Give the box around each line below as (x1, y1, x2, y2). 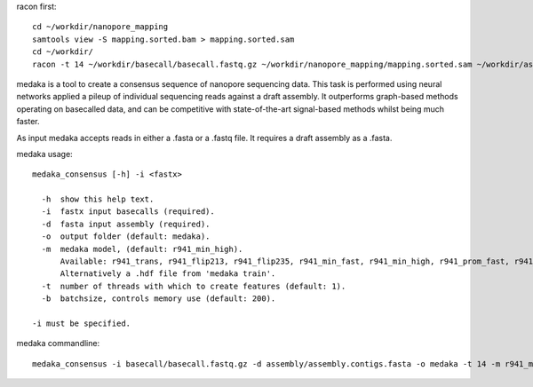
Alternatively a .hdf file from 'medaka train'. (60, 269, 276, 279)
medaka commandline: (16, 338, 100, 349)
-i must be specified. (32, 318, 131, 328)
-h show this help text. (41, 194, 155, 204)
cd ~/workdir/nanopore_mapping (32, 22, 169, 32)
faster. (16, 116, 40, 127)
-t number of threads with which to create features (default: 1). (41, 280, 346, 291)
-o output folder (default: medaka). (41, 232, 211, 241)
